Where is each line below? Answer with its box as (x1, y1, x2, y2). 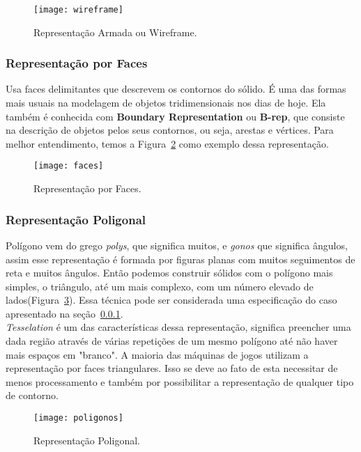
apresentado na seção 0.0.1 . (6, 306, 123, 320)
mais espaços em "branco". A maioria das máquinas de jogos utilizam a (6, 347, 309, 361)
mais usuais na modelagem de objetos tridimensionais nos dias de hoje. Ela (6, 95, 326, 110)
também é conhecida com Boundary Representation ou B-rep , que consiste (6, 109, 345, 123)
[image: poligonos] (33, 413, 123, 423)
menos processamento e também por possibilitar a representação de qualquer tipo (6, 374, 354, 389)
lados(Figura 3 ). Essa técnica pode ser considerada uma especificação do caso (6, 293, 337, 307)
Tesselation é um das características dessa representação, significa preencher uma (6, 320, 351, 334)
